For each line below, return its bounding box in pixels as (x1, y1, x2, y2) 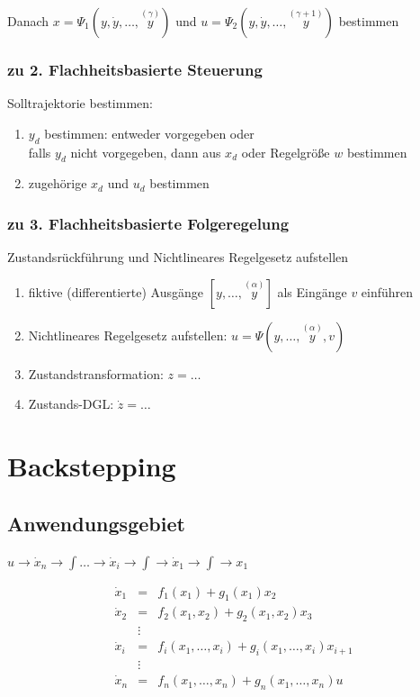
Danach (7, 12, 49, 30)
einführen (361, 282, 414, 301)
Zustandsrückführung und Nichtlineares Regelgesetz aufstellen (7, 248, 349, 267)
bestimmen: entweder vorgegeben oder (44, 123, 255, 142)
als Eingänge (277, 282, 347, 301)
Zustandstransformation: (28, 364, 164, 383)
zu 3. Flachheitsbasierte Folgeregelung (7, 212, 290, 234)
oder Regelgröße (241, 142, 330, 161)
